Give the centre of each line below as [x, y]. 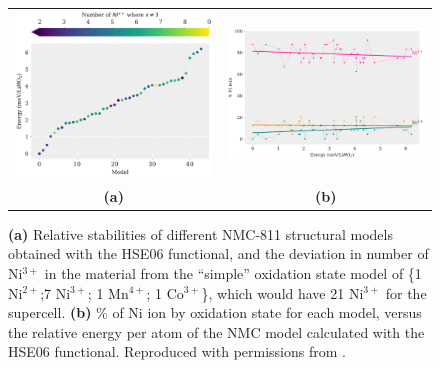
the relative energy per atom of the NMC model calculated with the [216, 331]
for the [406, 292]
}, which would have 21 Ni [282, 292]
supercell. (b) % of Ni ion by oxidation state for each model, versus [215, 312]
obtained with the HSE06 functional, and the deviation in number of [218, 253]
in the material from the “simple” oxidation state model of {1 [233, 272]
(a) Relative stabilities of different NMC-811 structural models [200, 233]
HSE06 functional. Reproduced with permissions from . [177, 351]
